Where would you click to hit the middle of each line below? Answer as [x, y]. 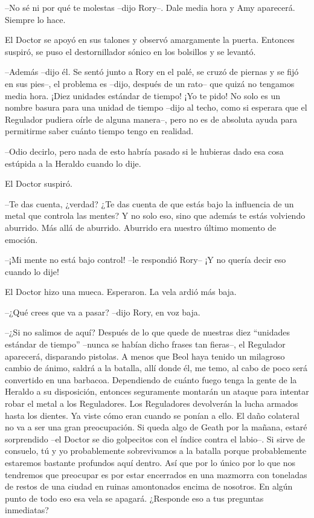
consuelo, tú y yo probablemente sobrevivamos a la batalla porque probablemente [156, 451]
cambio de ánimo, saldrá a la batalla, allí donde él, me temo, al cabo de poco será [156, 368]
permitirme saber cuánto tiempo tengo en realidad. [99, 131]
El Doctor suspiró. [39, 183]
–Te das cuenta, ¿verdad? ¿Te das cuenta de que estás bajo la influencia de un [149, 203]
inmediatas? [27, 510]
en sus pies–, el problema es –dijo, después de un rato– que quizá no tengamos [150, 83]
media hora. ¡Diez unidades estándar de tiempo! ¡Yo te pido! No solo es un [143, 95]
